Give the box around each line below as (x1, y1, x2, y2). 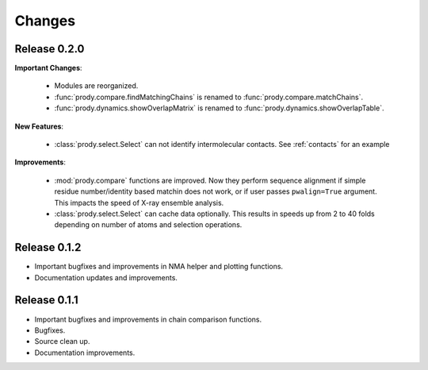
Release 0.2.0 (14, 42, 85, 56)
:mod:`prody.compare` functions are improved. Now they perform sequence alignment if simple (54, 175, 366, 185)
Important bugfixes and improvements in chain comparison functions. (34, 314, 262, 324)
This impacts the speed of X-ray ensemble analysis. (54, 198, 224, 207)
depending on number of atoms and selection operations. (54, 220, 243, 229)
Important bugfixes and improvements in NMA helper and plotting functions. (34, 262, 284, 272)
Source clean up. (34, 337, 90, 346)
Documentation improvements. (34, 348, 136, 357)
